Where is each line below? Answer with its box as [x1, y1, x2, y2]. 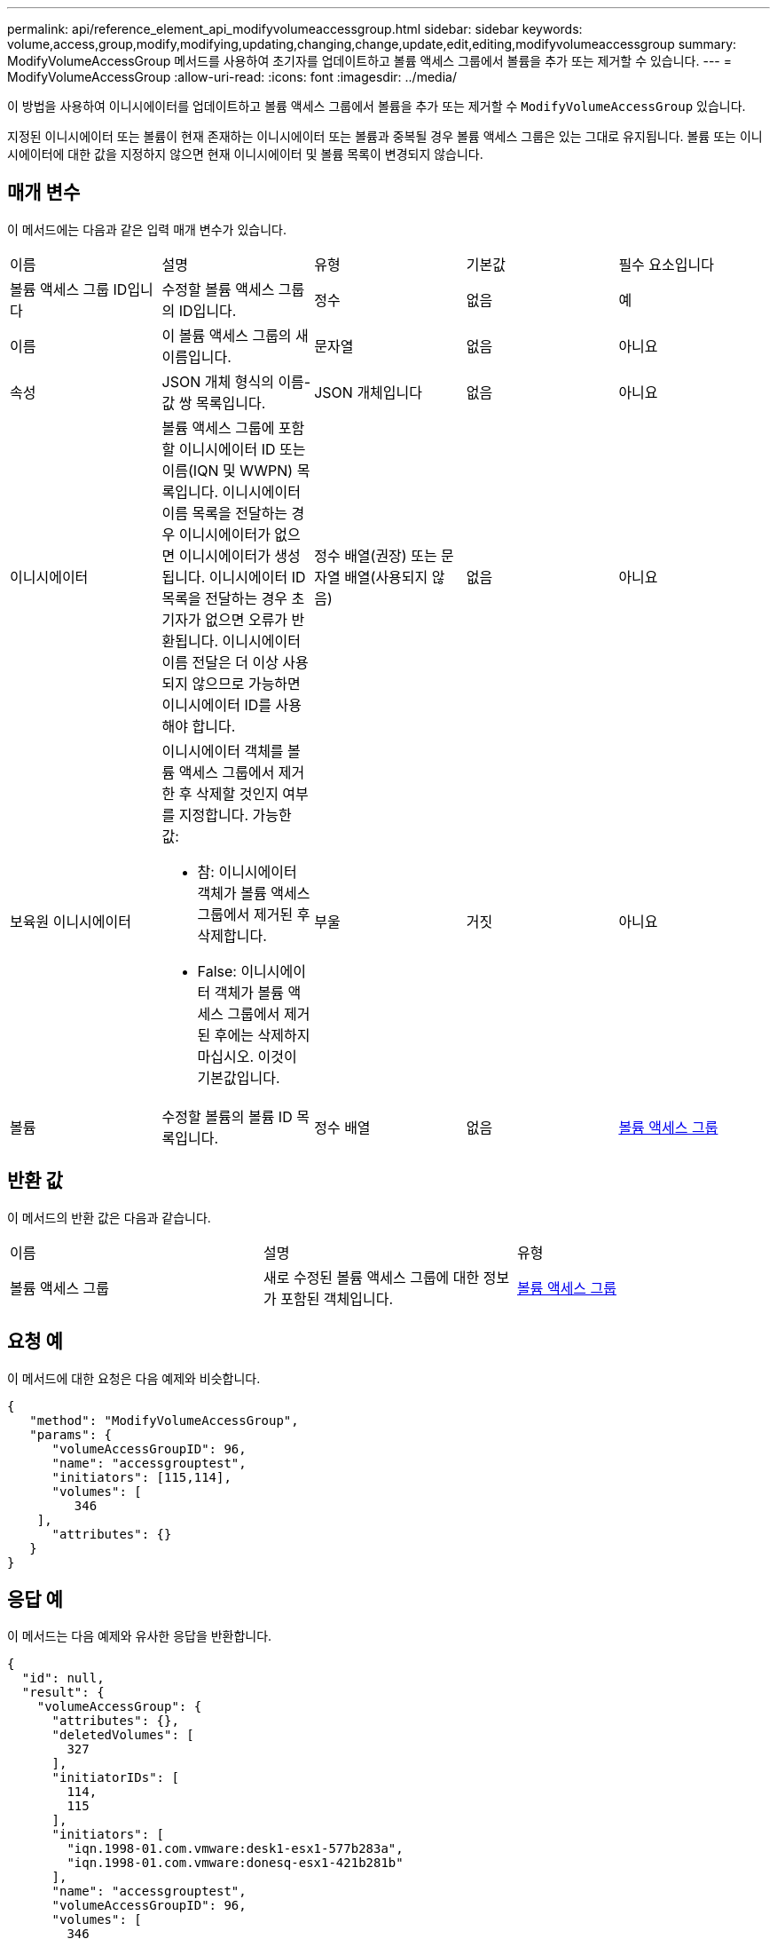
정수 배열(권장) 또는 [314, 546, 437, 565]
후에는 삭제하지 [214, 1025, 310, 1044]
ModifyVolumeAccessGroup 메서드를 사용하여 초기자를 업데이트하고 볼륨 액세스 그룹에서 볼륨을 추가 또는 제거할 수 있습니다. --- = [7, 53, 732, 68]
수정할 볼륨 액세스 [161, 280, 275, 298]
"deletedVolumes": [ [51, 1728, 194, 1743]
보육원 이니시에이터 [10, 912, 131, 930]
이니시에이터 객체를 [161, 741, 284, 760]
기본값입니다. [197, 1068, 280, 1087]
